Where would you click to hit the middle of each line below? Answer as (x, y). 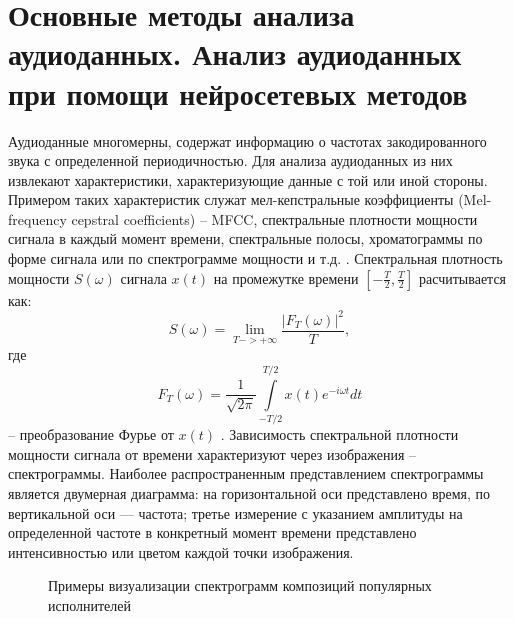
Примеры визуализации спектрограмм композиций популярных (240, 585)
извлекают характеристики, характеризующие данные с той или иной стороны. (248, 179)
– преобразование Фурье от (91, 434)
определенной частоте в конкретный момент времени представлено (212, 532)
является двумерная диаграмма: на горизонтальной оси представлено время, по (249, 492)
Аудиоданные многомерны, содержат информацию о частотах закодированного (247, 140)
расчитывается (463, 277)
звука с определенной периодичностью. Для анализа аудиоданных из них (230, 160)
